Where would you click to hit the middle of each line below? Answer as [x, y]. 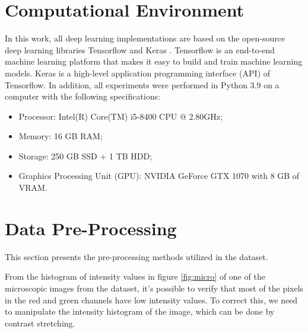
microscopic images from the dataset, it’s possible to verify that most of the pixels [154, 288]
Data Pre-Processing [91, 228]
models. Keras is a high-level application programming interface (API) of [138, 73]
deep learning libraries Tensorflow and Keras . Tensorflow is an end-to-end [140, 49]
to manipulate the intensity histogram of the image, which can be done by [140, 311]
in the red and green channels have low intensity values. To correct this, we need [151, 300]
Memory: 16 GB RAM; [61, 136]
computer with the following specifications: [82, 96]
